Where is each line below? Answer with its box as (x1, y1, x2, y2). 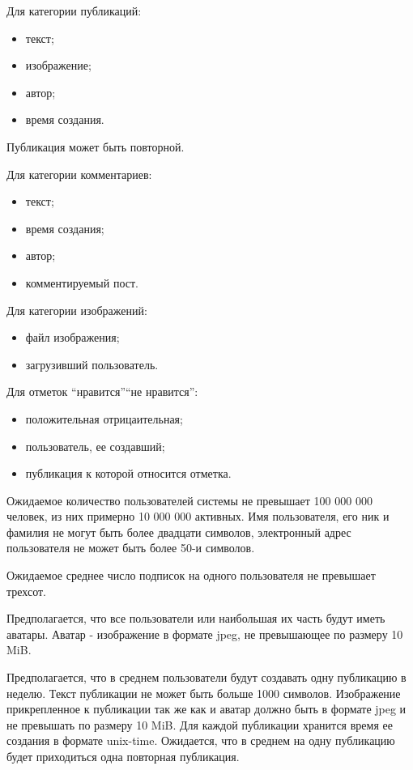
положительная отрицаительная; (25, 410, 183, 427)
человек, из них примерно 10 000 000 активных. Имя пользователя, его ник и (6, 508, 390, 525)
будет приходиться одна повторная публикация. (6, 748, 240, 764)
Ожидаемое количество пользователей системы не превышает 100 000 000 (6, 491, 373, 508)
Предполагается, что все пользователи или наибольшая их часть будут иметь (6, 610, 385, 627)
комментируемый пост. (25, 274, 138, 291)
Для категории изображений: (6, 301, 147, 318)
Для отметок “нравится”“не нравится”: (6, 383, 198, 400)
